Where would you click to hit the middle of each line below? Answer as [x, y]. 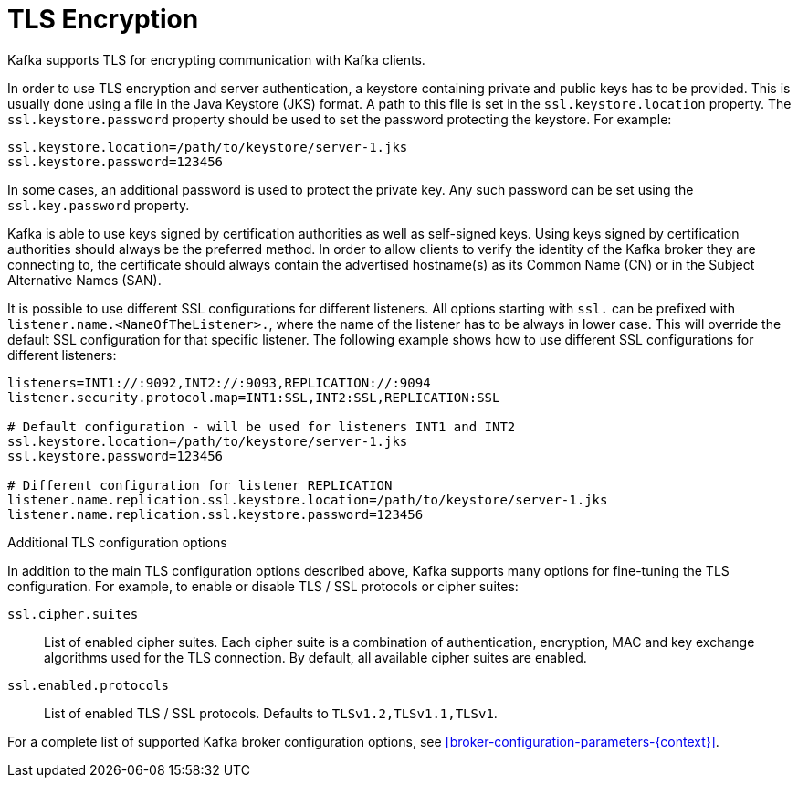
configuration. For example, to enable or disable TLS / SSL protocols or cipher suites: [263, 586]
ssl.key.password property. [99, 205]
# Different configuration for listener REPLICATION [200, 485]
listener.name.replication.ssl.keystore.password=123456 [215, 514]
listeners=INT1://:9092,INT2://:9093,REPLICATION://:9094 [219, 382]
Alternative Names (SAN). [84, 280]
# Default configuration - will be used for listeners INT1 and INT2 [262, 426]
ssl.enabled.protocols [89, 685]
